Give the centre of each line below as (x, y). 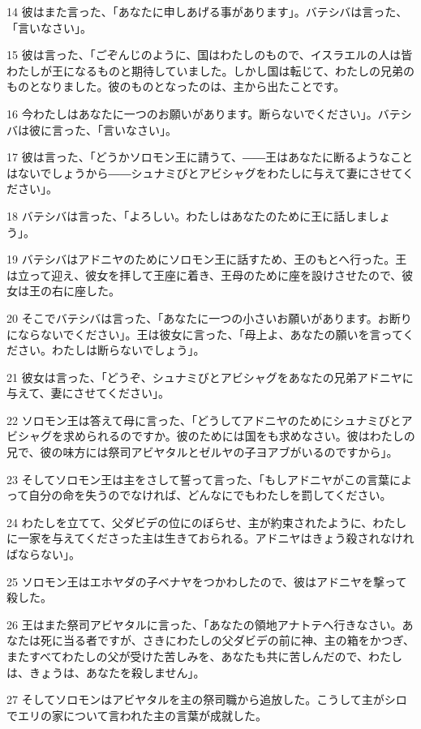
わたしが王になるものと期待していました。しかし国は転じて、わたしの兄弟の (210, 70)
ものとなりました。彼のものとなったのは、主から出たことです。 (176, 86)
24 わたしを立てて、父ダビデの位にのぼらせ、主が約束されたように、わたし (207, 522)
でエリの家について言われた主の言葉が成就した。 (137, 715)
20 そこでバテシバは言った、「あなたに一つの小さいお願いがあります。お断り (209, 317)
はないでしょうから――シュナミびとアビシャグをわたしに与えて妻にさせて (205, 172)
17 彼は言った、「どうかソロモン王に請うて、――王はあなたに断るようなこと (210, 157)
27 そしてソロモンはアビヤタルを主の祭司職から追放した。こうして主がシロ (207, 699)
